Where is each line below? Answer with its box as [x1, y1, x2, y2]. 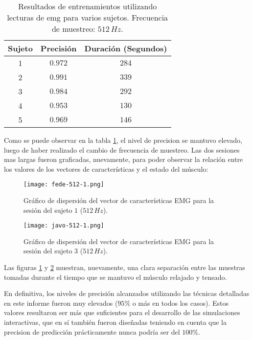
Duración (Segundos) [84, 43, 167, 54]
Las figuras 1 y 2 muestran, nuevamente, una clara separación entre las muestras [4, 262, 245, 272]
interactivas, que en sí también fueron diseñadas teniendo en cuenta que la [4, 317, 227, 327]
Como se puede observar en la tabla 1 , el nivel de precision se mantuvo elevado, [4, 135, 242, 145]
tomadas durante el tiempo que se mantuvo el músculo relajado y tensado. [4, 272, 227, 282]
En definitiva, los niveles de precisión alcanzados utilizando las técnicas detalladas [4, 288, 250, 298]
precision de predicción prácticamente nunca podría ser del [4, 326, 180, 337]
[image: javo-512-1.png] [23, 222, 104, 229]
